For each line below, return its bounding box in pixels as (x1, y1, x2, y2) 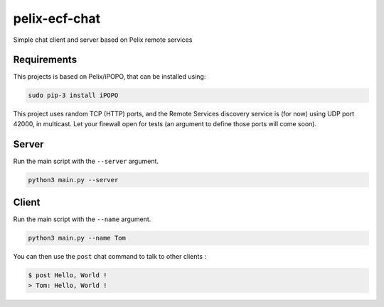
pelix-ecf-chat (13, 11, 101, 26)
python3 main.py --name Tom (28, 234, 126, 242)
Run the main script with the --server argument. (13, 157, 159, 165)
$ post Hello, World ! (28, 272, 107, 279)
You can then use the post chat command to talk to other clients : (13, 252, 206, 261)
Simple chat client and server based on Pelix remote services (13, 35, 193, 44)
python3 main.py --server (28, 176, 119, 184)
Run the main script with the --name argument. (13, 215, 151, 223)
